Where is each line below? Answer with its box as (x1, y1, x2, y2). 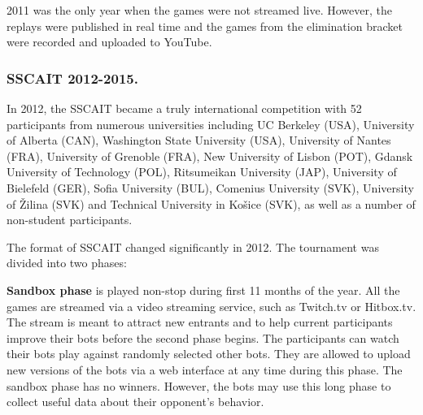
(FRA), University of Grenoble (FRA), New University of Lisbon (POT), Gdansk (7, 147, 413, 164)
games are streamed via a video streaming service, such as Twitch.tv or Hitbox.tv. (7, 297, 416, 314)
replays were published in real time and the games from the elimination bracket (7, 17, 403, 34)
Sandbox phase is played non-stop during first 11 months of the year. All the (7, 281, 400, 298)
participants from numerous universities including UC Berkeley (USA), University (7, 115, 415, 132)
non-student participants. (7, 211, 133, 228)
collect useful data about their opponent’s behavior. (7, 393, 264, 410)
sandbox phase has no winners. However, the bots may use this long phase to (7, 377, 391, 394)
